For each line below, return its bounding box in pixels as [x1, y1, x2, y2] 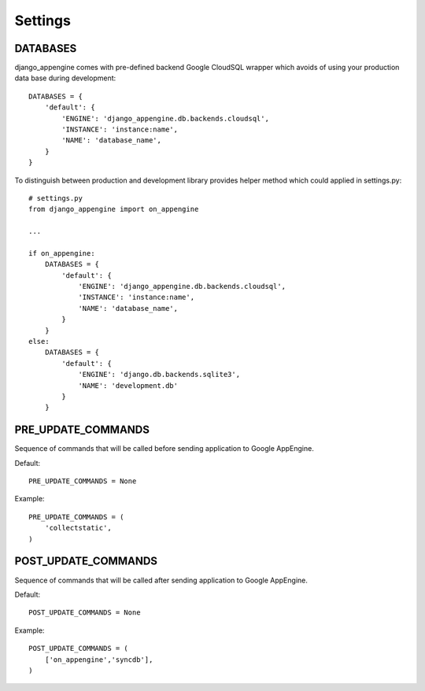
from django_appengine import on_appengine [28, 205, 199, 214]
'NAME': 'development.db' [78, 381, 179, 390]
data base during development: [14, 73, 116, 83]
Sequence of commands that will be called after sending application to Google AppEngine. [14, 575, 309, 585]
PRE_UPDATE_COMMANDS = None [28, 477, 137, 486]
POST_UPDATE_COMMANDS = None [28, 608, 141, 617]
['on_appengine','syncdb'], [44, 655, 153, 664]
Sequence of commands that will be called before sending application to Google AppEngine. [14, 444, 314, 453]
